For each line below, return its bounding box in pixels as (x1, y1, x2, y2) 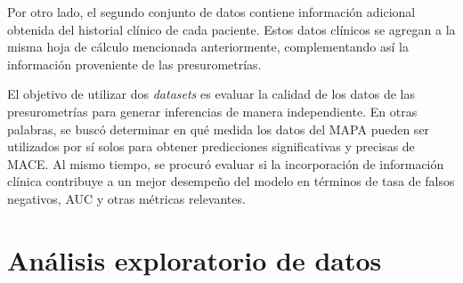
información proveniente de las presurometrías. (7, 54, 262, 73)
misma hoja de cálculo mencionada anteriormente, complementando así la (7, 37, 409, 56)
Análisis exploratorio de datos (7, 241, 382, 278)
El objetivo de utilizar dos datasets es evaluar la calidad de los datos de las (7, 85, 416, 103)
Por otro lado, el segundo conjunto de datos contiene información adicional (7, 3, 416, 20)
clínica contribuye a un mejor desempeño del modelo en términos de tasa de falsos (7, 172, 455, 190)
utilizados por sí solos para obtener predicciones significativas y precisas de (7, 137, 415, 156)
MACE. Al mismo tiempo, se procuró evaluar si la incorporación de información (7, 154, 444, 173)
